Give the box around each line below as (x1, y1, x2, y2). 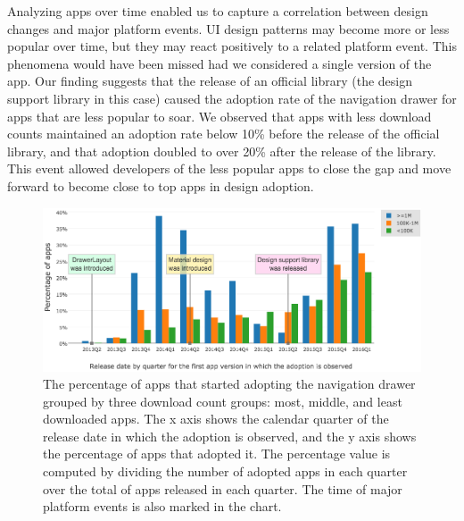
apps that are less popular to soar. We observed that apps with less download (7, 106, 432, 125)
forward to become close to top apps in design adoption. (7, 176, 314, 195)
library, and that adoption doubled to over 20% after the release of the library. (7, 141, 436, 160)
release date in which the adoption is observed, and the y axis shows (43, 426, 417, 445)
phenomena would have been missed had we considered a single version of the (7, 54, 432, 72)
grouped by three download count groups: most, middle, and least (43, 391, 402, 410)
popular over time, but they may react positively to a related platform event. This (7, 37, 457, 55)
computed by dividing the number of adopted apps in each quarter (43, 462, 408, 481)
